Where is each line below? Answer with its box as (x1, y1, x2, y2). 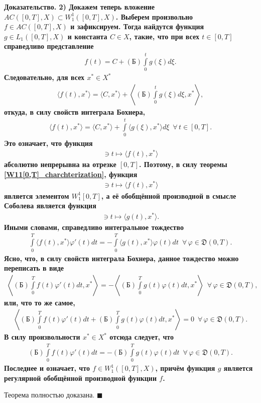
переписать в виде (4, 263, 64, 273)
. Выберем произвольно (115, 11, 193, 22)
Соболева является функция (4, 200, 96, 211)
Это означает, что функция (4, 137, 93, 148)
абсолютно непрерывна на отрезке (4, 159, 116, 170)
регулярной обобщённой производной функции (4, 372, 157, 383)
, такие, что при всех (129, 31, 199, 41)
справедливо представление (4, 41, 94, 51)
